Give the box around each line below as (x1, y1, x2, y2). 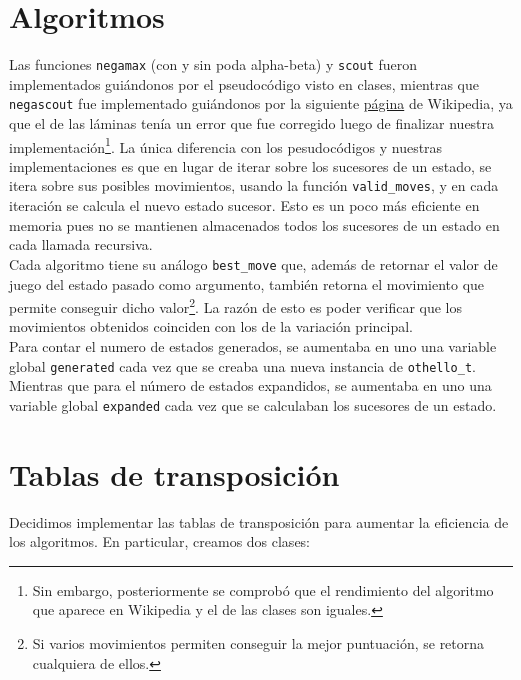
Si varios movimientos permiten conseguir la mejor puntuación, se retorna (32, 633, 485, 653)
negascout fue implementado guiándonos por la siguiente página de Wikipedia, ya (9, 93, 513, 114)
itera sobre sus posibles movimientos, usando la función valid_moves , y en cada (9, 175, 499, 196)
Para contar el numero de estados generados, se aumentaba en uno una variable (9, 336, 497, 356)
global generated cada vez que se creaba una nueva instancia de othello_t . (9, 355, 476, 376)
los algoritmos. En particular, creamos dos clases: (9, 531, 311, 552)
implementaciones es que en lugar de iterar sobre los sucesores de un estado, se (9, 155, 492, 176)
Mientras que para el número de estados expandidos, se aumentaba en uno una (9, 375, 492, 396)
